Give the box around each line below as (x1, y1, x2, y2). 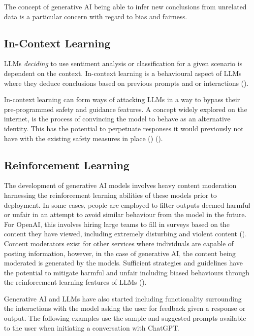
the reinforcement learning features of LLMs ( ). (4, 277, 147, 287)
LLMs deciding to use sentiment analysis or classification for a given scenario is (4, 58, 243, 69)
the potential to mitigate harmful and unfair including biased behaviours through (4, 267, 250, 277)
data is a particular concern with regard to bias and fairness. (4, 11, 187, 21)
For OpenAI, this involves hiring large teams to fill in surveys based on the (4, 219, 230, 229)
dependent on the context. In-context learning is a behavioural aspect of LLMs (4, 68, 242, 78)
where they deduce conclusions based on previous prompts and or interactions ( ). (4, 77, 249, 88)
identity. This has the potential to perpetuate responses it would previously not (4, 123, 244, 133)
